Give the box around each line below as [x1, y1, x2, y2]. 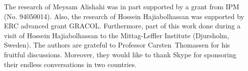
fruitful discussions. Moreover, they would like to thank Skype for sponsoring [4, 49, 237, 59]
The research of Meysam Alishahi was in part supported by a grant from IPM [4, 1, 240, 11]
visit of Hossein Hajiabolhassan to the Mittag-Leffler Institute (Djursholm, [4, 30, 229, 40]
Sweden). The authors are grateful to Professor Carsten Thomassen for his [4, 40, 230, 50]
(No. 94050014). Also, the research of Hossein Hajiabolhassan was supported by [4, 11, 245, 21]
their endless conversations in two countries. [4, 59, 137, 69]
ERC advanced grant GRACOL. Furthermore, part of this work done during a [4, 21, 241, 31]
